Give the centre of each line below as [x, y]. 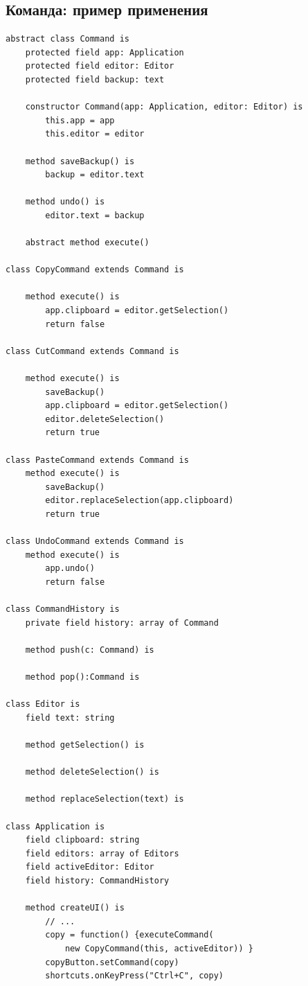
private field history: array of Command [122, 623]
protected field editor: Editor [100, 66]
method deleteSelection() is [92, 772]
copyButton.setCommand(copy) [112, 962]
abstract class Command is [67, 39]
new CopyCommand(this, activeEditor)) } [159, 948]
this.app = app [80, 120]
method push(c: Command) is [90, 650]
